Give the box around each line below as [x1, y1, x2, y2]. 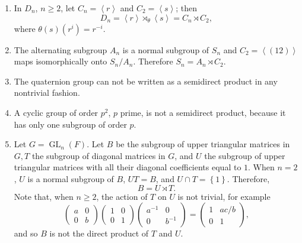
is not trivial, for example [177, 190, 271, 202]
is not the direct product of [49, 227, 149, 239]
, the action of [96, 190, 148, 202]
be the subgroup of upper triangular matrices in [116, 138, 290, 150]
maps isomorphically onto [14, 55, 107, 67]
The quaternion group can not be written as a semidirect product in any [14, 74, 278, 87]
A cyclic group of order [14, 106, 98, 118]
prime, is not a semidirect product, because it [120, 106, 286, 118]
